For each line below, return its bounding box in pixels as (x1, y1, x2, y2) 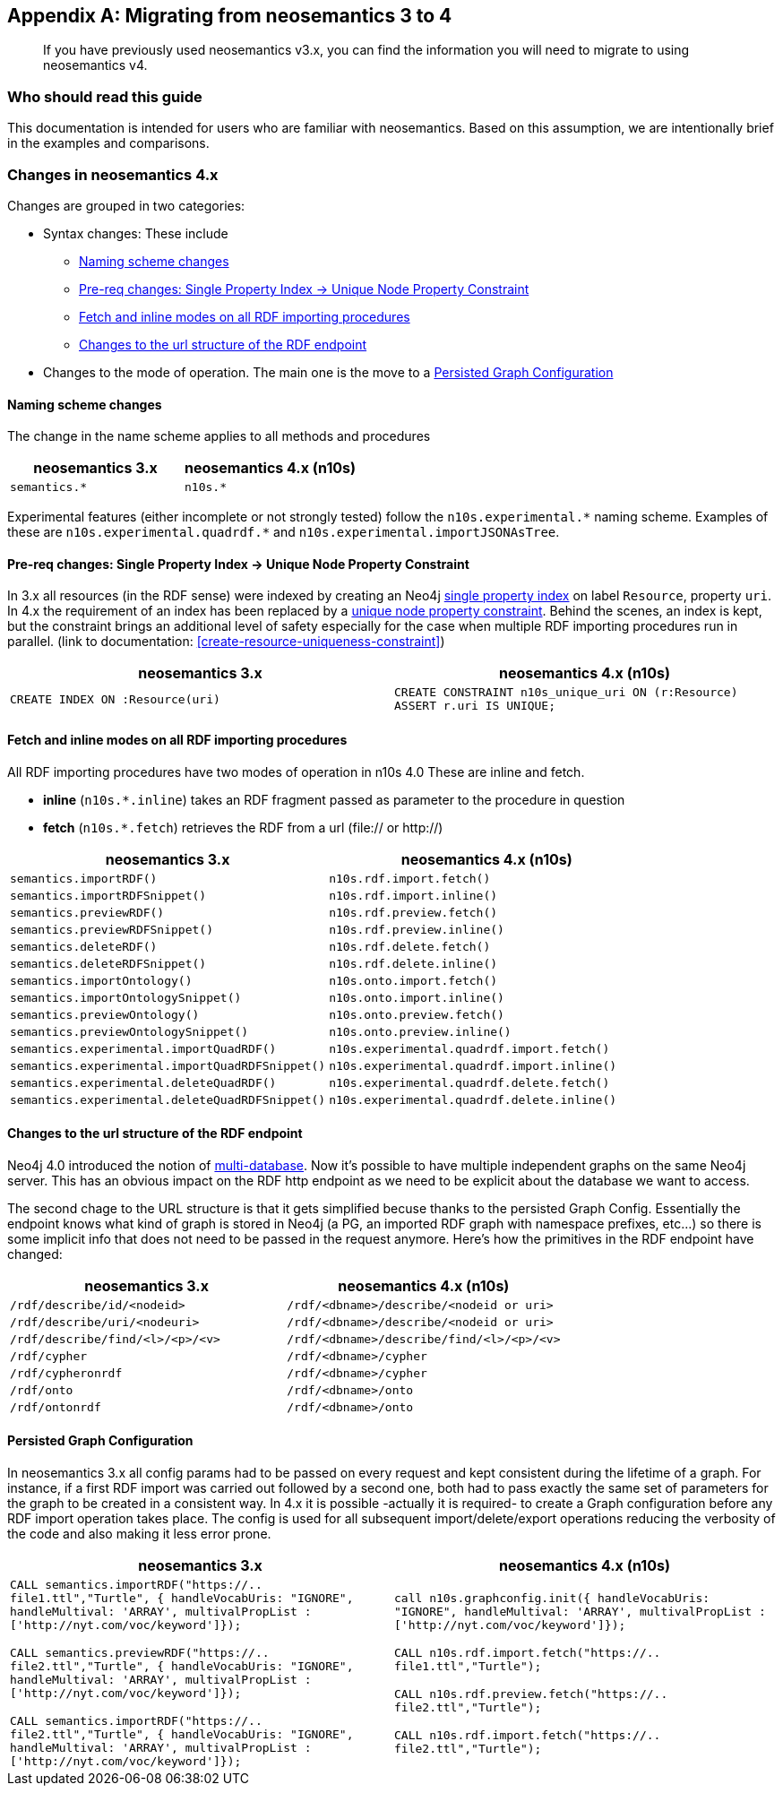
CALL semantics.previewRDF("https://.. (10, 1646, 270, 1660)
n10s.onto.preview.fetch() (329, 1007, 504, 1021)
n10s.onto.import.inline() (329, 990, 504, 1004)
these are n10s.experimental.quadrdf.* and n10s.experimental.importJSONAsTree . (7, 524, 560, 540)
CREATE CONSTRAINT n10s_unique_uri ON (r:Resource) (394, 685, 738, 700)
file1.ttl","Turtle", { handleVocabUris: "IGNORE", (10, 1591, 354, 1606)
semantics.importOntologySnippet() (10, 990, 242, 1004)
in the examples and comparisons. (7, 135, 210, 151)
